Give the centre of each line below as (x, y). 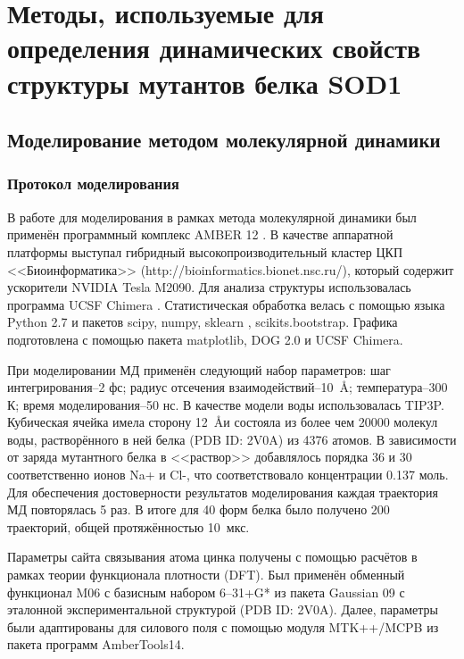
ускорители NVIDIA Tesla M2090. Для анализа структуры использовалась (209, 287)
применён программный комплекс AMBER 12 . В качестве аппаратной (200, 234)
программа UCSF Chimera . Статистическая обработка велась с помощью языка (226, 304)
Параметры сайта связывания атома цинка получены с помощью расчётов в (212, 557)
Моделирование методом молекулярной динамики (224, 140)
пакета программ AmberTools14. (96, 644)
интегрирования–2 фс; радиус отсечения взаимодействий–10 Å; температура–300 (228, 387)
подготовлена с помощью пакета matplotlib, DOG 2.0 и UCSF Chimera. (205, 339)
